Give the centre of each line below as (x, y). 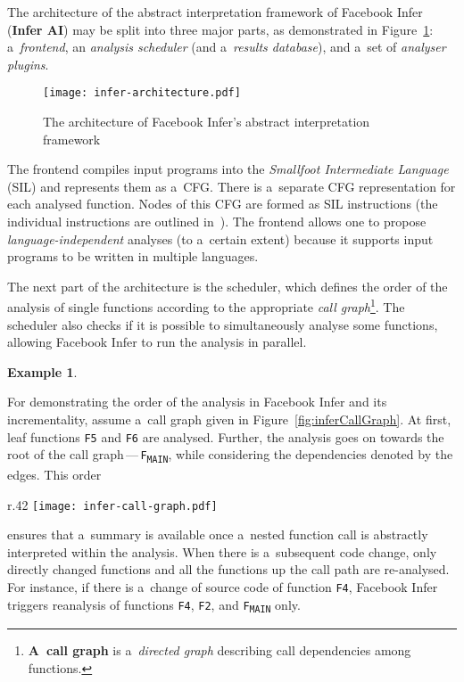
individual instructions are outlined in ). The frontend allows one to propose (217, 221)
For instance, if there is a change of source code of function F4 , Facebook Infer (223, 586)
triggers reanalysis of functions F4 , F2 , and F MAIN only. (154, 605)
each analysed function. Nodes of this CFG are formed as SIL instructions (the (223, 204)
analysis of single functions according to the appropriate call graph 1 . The (206, 306)
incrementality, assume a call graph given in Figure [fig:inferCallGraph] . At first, (229, 419)
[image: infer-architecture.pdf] (142, 93)
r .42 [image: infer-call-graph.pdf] (112, 504)
